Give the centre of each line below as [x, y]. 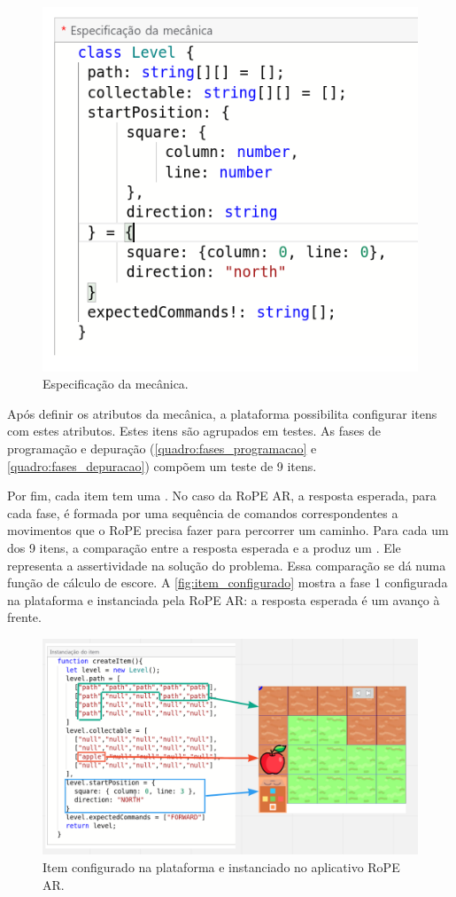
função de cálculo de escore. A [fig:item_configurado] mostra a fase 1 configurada [228, 582]
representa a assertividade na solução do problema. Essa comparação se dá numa [227, 565]
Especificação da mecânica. [116, 384]
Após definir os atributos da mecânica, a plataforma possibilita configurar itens [222, 413]
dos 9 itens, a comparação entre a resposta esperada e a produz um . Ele [204, 547]
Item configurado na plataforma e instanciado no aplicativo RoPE [221, 867]
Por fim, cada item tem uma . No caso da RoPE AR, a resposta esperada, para [222, 496]
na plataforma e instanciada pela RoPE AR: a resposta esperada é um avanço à [224, 599]
